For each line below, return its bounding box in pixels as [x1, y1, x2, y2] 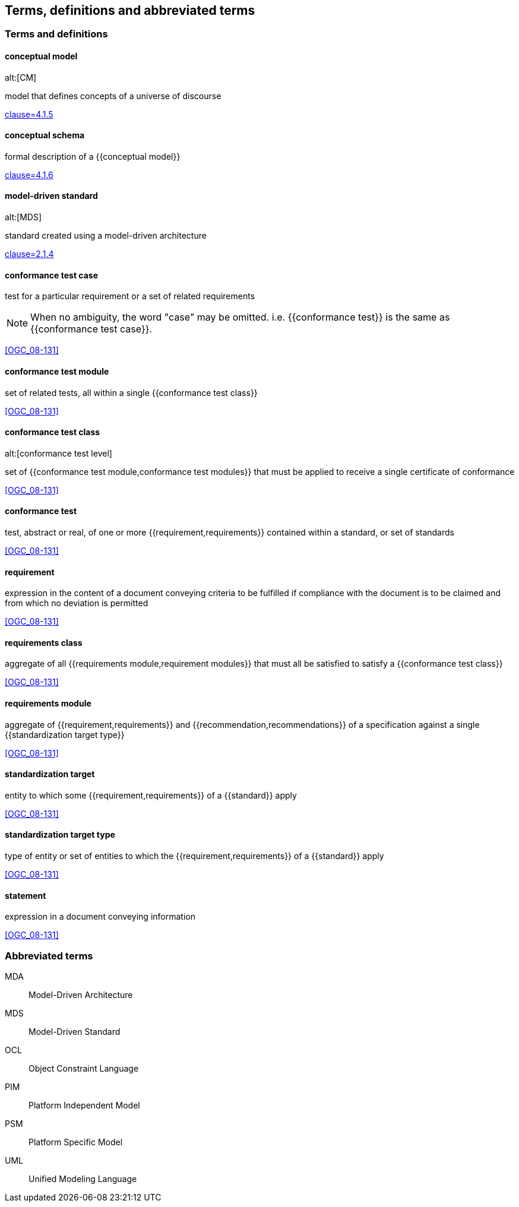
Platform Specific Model [29, 1137, 123, 1148]
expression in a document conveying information [5, 911, 195, 922]
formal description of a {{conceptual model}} [5, 151, 181, 161]
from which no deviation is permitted [5, 598, 148, 609]
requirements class [5, 637, 83, 648]
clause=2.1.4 [5, 249, 54, 259]
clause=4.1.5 [5, 109, 53, 119]
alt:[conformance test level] [5, 448, 112, 458]
